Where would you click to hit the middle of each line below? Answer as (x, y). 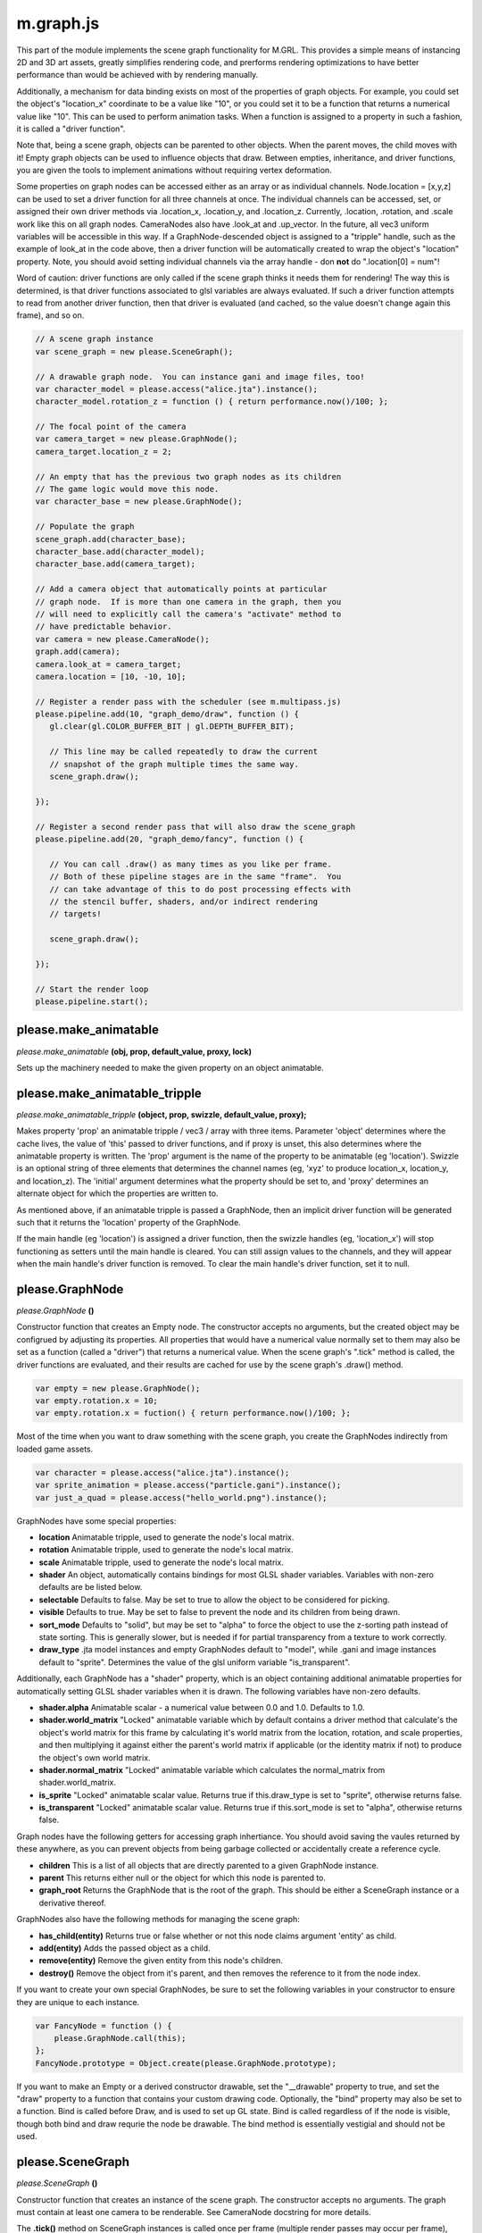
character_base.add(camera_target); (116, 564)
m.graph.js (58, 23)
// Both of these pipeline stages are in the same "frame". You (195, 877)
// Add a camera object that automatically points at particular (181, 589)
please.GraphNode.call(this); (120, 2038)
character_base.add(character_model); (120, 551)
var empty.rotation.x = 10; (96, 1401)
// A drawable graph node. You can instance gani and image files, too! (200, 376)
